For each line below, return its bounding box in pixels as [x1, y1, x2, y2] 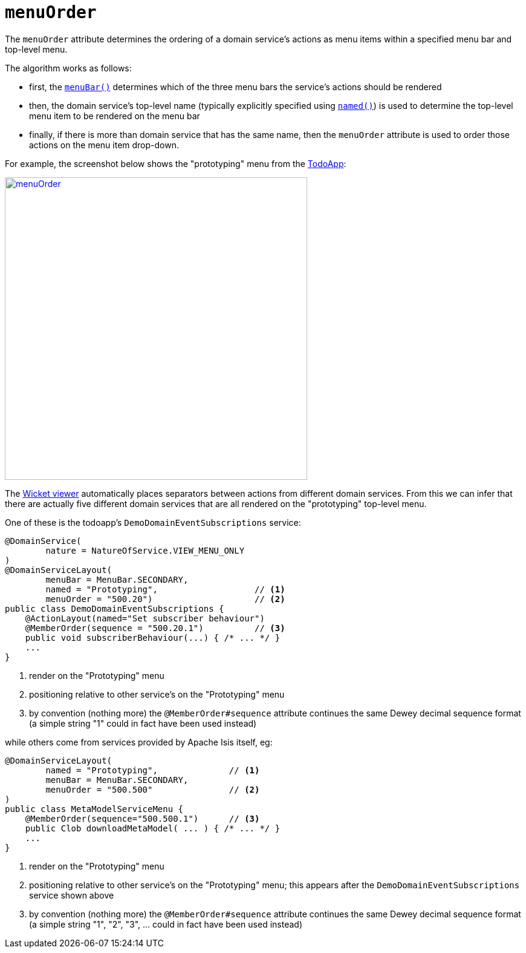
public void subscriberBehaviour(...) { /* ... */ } [25, 632, 281, 643]
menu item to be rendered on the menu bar [29, 110, 200, 121]
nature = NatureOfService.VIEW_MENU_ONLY [45, 545, 245, 555]
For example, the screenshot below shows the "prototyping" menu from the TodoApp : [5, 158, 346, 169]
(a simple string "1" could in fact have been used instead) [29, 718, 257, 729]
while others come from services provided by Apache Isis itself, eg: [5, 736, 273, 747]
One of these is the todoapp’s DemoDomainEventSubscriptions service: [5, 517, 301, 528]
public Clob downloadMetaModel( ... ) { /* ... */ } [25, 823, 281, 833]
